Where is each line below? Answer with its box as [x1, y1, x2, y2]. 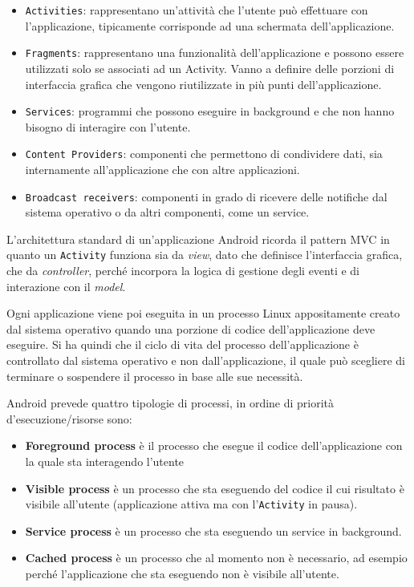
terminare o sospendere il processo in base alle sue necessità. [6, 367, 303, 384]
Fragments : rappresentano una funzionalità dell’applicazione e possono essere [25, 44, 404, 61]
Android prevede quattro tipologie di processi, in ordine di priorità [6, 395, 335, 411]
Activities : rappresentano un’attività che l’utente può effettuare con [25, 2, 368, 18]
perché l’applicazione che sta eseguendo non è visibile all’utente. [25, 565, 339, 582]
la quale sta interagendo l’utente [25, 453, 185, 470]
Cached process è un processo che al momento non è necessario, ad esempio [25, 549, 408, 566]
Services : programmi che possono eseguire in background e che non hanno [25, 103, 395, 119]
